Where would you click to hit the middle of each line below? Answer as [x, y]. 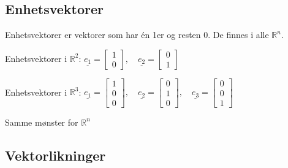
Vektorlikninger [55, 155]
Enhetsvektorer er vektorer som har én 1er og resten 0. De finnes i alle [137, 35]
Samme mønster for [42, 122]
